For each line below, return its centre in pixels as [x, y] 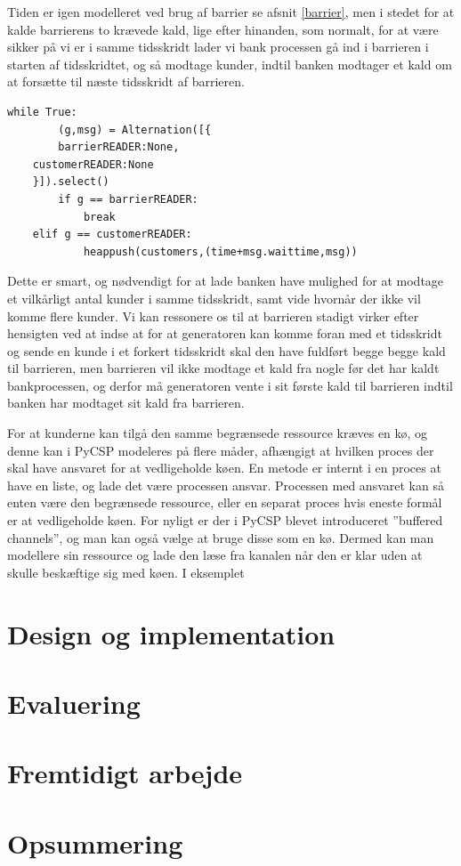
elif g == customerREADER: [112, 235]
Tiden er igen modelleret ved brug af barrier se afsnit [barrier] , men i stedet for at [231, 12]
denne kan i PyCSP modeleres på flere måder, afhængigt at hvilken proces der [221, 450]
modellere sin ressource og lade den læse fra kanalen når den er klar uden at [215, 555]
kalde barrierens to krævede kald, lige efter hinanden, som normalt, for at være [223, 29]
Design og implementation [171, 633]
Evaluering [74, 703]
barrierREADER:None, [119, 147]
